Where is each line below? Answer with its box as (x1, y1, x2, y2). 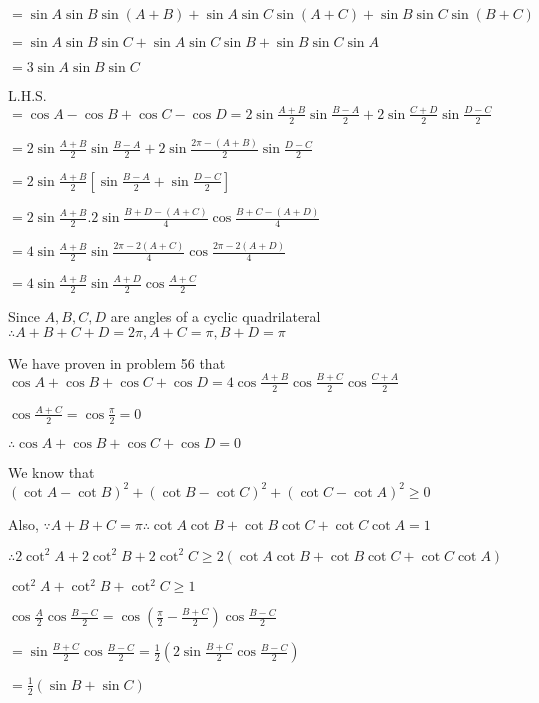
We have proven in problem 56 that (8, 352, 226, 373)
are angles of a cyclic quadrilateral (110, 306, 321, 327)
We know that (8, 461, 95, 482)
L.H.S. (8, 85, 47, 105)
